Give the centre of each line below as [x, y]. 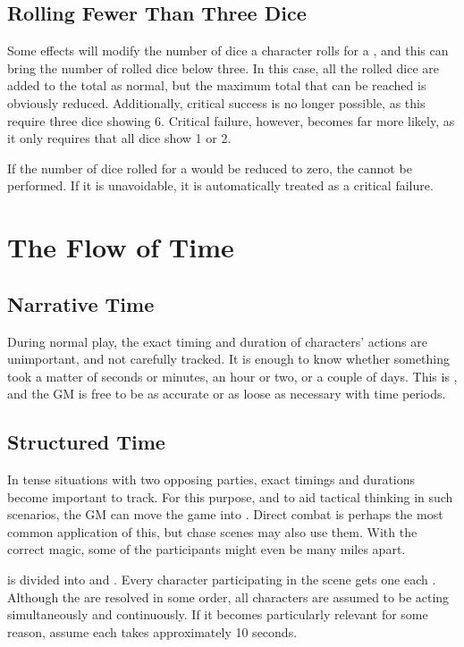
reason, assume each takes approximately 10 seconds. [152, 631]
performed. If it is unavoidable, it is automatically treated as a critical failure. [220, 185]
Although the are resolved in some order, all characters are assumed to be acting [228, 597]
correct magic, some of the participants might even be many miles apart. [207, 549]
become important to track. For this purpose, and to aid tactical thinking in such [230, 496]
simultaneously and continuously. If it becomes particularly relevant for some [218, 614]
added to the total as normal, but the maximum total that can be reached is [217, 85]
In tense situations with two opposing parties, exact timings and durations [211, 479]
